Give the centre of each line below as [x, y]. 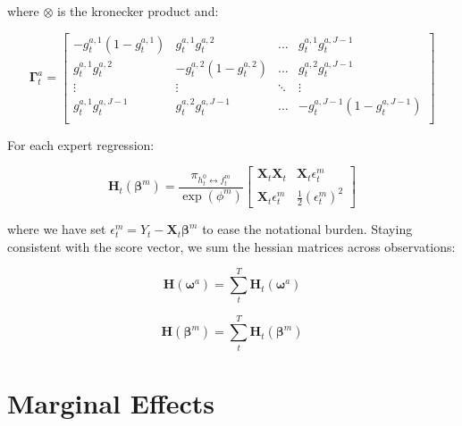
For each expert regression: [81, 144]
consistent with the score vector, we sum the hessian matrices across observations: [231, 246]
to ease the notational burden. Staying [307, 229]
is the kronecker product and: [138, 11]
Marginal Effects [111, 402]
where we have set [57, 229]
